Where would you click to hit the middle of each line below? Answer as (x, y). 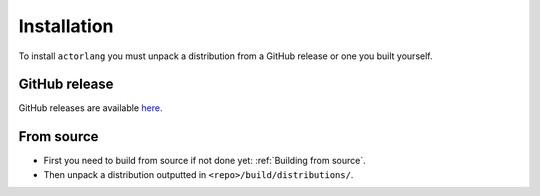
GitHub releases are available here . (90, 108)
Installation (66, 26)
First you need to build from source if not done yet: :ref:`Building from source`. (204, 161)
